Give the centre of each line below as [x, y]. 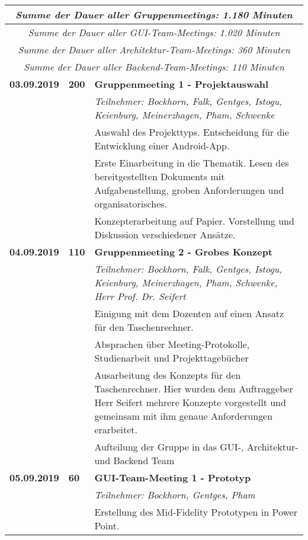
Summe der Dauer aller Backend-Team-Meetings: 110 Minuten [154, 67]
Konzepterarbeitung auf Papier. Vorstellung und [194, 221]
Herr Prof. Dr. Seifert [140, 296]
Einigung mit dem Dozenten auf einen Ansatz [189, 313]
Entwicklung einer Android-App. [162, 146]
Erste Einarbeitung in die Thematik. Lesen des [192, 163]
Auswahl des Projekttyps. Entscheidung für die [192, 132]
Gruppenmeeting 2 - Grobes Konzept [184, 252]
